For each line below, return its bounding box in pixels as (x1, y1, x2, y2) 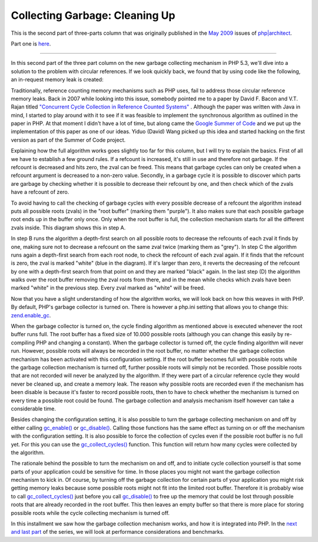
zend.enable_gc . (11, 311, 51, 318)
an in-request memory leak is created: (11, 76, 104, 83)
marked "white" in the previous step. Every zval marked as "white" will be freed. (11, 284, 206, 291)
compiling (11, 339, 35, 346)
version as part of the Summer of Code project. (11, 136, 126, 143)
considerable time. (11, 405, 56, 412)
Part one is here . (11, 40, 51, 47)
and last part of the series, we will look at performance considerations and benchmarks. (11, 528, 225, 536)
